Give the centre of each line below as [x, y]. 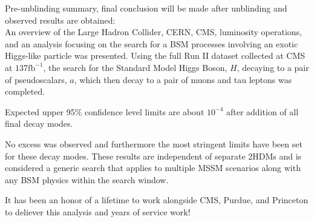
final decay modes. [39, 123]
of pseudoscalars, [36, 79]
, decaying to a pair [273, 67]
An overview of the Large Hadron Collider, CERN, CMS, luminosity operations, [153, 32]
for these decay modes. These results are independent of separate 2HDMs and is [153, 156]
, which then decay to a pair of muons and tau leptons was [183, 79]
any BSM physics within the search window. [87, 179]
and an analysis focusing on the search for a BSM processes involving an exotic [152, 43]
